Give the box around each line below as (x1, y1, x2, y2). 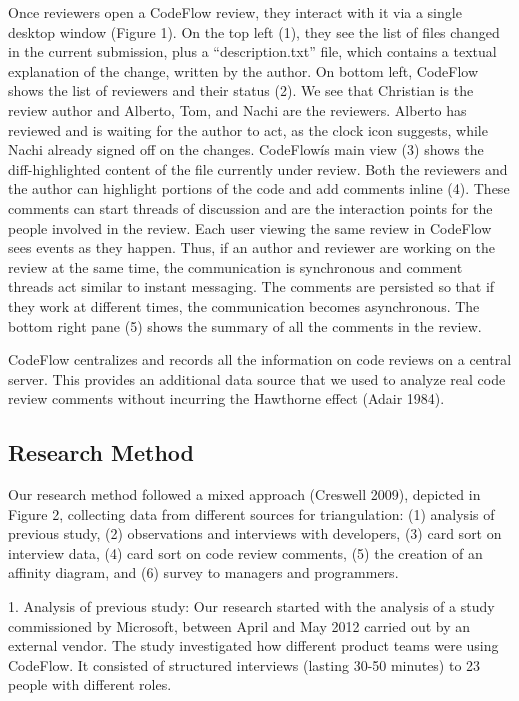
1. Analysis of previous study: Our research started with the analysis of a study (8, 596, 495, 617)
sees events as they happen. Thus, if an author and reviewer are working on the (8, 237, 496, 258)
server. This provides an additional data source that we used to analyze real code (8, 368, 506, 389)
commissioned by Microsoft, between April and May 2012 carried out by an (8, 615, 470, 636)
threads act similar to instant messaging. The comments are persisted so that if (8, 276, 495, 297)
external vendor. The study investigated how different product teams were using (8, 635, 499, 656)
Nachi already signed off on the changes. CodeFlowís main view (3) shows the (8, 139, 484, 160)
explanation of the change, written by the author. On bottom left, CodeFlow (8, 60, 479, 81)
